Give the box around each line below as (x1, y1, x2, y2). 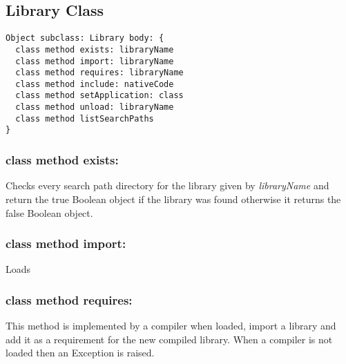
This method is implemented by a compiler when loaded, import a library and (6, 318, 336, 333)
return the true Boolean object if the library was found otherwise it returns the (6, 191, 341, 206)
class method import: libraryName (15, 56, 174, 66)
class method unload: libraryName (15, 102, 174, 113)
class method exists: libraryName (15, 44, 174, 55)
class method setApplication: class (15, 90, 184, 101)
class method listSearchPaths (15, 113, 154, 124)
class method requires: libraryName (15, 68, 184, 78)
